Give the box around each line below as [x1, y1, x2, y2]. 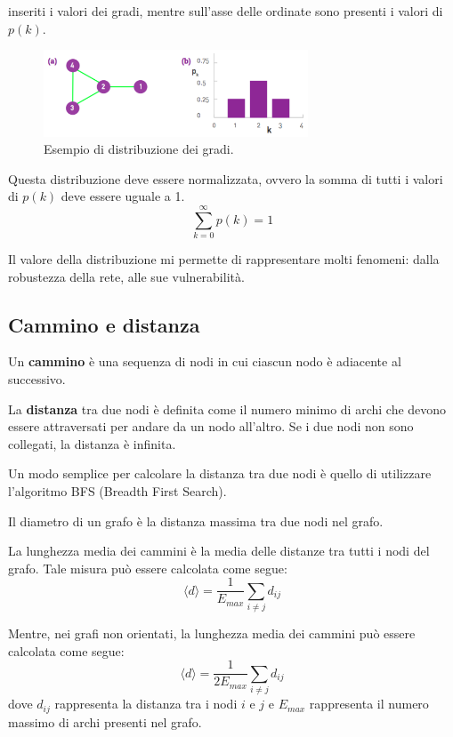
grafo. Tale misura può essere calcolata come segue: [8, 558, 287, 577]
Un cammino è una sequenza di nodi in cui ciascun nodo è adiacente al [8, 352, 401, 371]
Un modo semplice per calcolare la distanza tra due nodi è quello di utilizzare [8, 464, 432, 483]
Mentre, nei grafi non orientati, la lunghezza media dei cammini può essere [8, 624, 416, 643]
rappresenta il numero [309, 694, 429, 713]
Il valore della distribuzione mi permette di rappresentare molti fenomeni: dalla [8, 250, 440, 268]
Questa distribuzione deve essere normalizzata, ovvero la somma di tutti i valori [8, 169, 443, 188]
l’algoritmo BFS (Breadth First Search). [8, 481, 227, 500]
